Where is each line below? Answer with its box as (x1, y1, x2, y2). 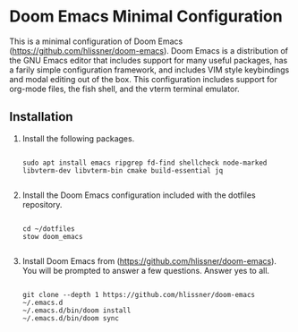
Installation (9, 109, 73, 124)
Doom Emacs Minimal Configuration (9, 6, 284, 27)
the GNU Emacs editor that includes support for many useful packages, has (9, 55, 288, 65)
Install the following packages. (21, 132, 135, 144)
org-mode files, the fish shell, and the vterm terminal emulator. (9, 83, 240, 94)
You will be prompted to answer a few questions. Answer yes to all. (21, 265, 270, 276)
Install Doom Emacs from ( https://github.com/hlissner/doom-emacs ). (21, 255, 277, 266)
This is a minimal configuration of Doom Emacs (9, 36, 183, 47)
